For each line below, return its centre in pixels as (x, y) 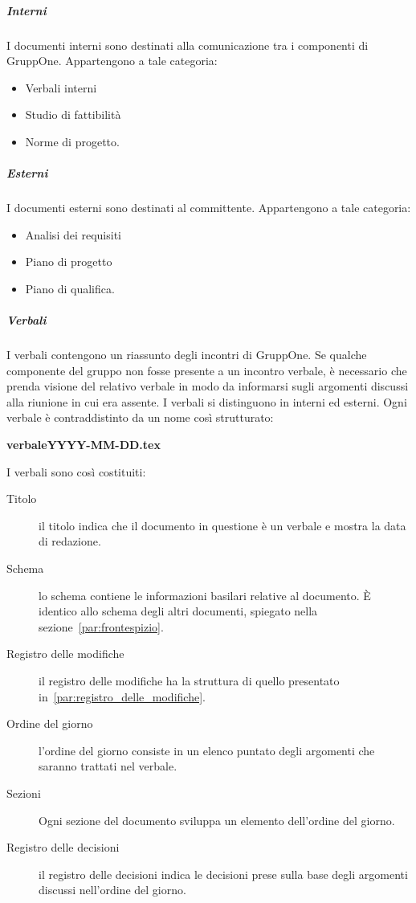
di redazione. (70, 541)
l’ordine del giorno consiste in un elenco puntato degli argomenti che (207, 750)
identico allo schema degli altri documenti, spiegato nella (178, 611)
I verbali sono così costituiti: (76, 471)
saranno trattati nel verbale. (108, 766)
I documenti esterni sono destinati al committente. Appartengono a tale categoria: (209, 208)
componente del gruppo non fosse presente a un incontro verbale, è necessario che (207, 370)
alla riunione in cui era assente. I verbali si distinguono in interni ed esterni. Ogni (207, 401)
